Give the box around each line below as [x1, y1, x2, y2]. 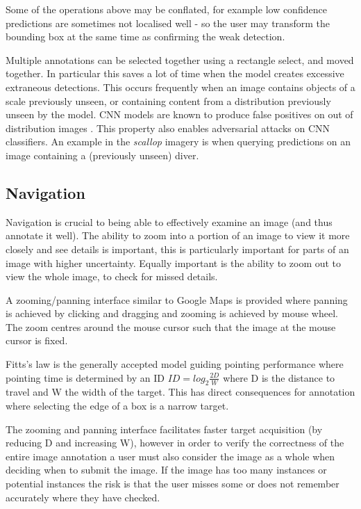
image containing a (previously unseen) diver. [6, 147, 199, 162]
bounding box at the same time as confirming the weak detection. [6, 29, 285, 44]
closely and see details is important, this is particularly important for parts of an [6, 241, 349, 256]
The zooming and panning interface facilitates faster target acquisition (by [6, 421, 323, 436]
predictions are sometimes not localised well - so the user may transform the [6, 15, 330, 30]
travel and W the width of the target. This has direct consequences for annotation [6, 385, 355, 399]
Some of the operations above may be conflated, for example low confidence [6, 2, 327, 16]
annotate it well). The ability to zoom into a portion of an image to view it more [6, 228, 350, 243]
